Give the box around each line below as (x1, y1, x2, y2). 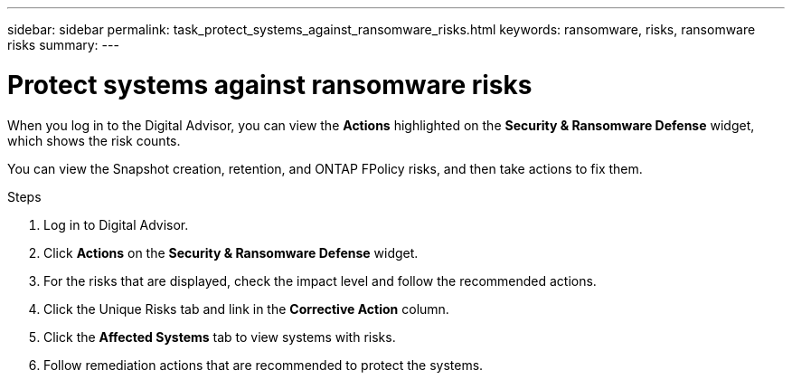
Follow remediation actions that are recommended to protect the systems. (43, 356, 484, 373)
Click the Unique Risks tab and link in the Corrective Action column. (43, 300, 449, 317)
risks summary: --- (7, 37, 119, 52)
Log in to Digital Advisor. (43, 216, 189, 233)
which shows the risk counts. (7, 132, 181, 148)
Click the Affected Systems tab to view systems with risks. (43, 328, 396, 345)
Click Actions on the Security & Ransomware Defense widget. (43, 244, 419, 261)
